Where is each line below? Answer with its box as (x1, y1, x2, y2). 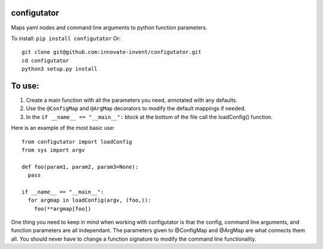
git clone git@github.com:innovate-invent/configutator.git (22, 48, 202, 56)
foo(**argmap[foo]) (33, 205, 92, 212)
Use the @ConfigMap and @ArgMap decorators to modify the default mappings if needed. (26, 105, 246, 112)
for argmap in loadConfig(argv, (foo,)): (28, 197, 151, 204)
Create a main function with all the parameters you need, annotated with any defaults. (26, 96, 237, 104)
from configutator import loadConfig (22, 138, 133, 145)
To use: (11, 81, 39, 91)
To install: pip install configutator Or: (11, 35, 121, 42)
